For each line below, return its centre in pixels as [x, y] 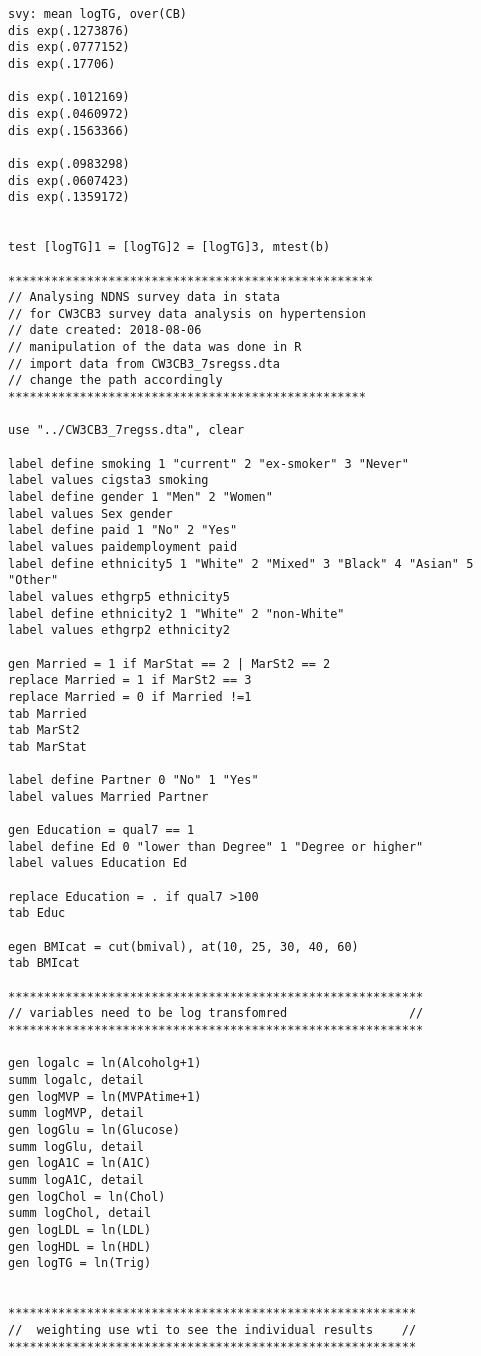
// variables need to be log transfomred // [216, 1013]
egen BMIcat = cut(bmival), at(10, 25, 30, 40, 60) [183, 946]
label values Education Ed [97, 863]
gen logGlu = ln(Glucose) [94, 1129]
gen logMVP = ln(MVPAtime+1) [105, 1096]
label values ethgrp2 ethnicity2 [119, 630]
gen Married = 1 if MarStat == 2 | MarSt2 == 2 [169, 663]
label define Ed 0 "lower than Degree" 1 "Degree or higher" [216, 846]
